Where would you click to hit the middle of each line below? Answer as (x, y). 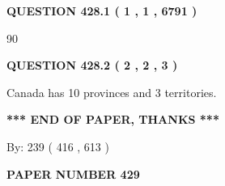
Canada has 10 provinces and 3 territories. (112, 92)
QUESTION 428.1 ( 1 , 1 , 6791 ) (102, 11)
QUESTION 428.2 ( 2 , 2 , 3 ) (92, 65)
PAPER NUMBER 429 (73, 173)
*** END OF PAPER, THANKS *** (113, 119)
